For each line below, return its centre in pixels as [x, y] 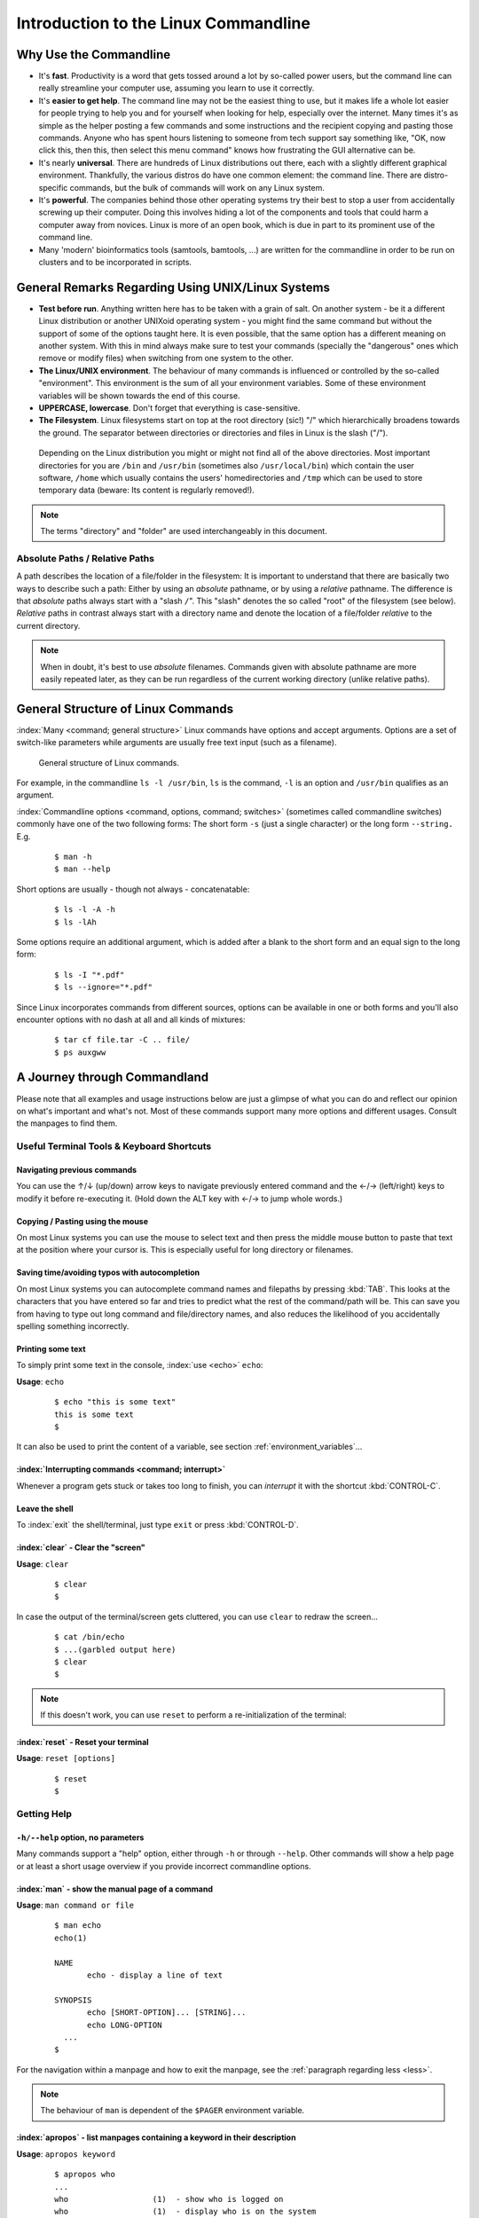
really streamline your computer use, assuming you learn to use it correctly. [177, 88]
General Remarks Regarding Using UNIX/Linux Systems [173, 287]
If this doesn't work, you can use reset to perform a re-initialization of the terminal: [193, 1715]
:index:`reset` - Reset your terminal [83, 1742]
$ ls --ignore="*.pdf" [104, 987]
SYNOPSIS [73, 2000]
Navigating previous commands [77, 1169]
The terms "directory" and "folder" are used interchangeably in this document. [184, 531]
